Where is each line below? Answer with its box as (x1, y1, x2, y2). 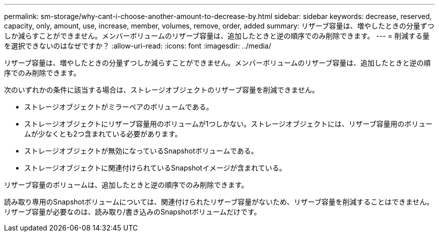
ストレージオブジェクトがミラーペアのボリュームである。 (24, 102, 213, 111)
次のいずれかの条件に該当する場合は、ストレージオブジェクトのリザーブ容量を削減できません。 (4, 85, 319, 94)
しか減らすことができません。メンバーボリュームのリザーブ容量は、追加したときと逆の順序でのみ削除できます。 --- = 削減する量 (4, 31, 430, 40)
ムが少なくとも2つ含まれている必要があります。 (24, 129, 182, 138)
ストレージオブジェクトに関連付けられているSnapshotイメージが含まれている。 (24, 163, 286, 172)
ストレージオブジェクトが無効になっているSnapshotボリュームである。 (24, 146, 258, 155)
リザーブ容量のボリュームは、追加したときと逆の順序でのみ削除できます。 (4, 180, 249, 189)
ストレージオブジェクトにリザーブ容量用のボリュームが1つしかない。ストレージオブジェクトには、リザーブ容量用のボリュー (24, 119, 433, 128)
